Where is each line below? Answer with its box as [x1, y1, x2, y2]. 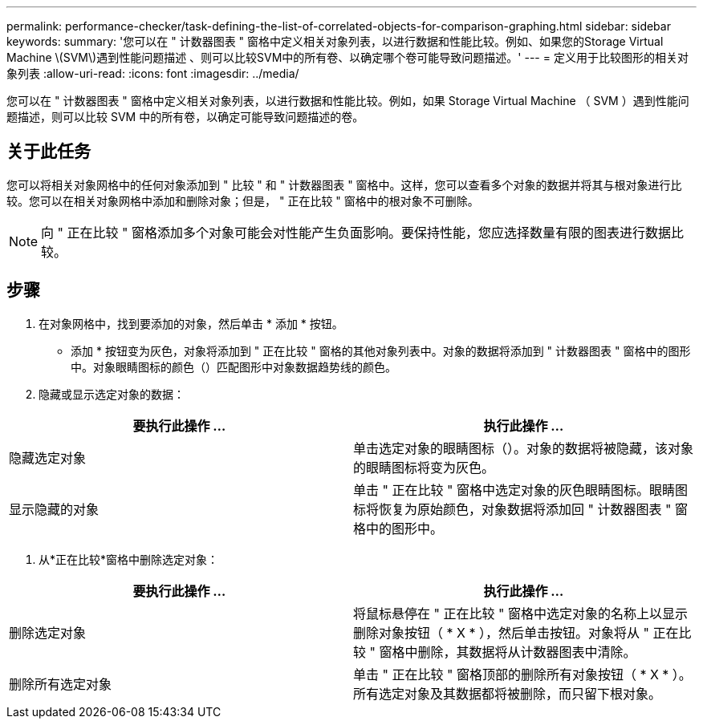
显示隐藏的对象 [9, 500, 100, 517]
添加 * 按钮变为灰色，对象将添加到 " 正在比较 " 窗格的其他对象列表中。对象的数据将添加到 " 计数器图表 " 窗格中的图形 [71, 343, 691, 358]
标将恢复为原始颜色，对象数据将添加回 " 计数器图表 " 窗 [353, 500, 688, 517]
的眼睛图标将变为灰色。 [353, 459, 495, 476]
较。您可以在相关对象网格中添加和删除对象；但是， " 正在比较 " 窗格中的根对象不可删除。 [6, 193, 479, 208]
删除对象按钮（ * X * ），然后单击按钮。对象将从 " [353, 624, 649, 641]
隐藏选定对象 [9, 449, 87, 466]
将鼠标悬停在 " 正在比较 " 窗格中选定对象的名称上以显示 [353, 605, 688, 622]
